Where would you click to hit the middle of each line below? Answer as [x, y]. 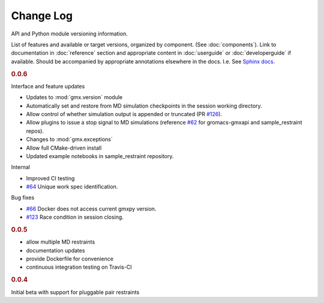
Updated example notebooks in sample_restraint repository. [100, 156]
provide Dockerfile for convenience [70, 259]
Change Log [42, 16]
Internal [20, 167]
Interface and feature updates [48, 86]
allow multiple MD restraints [61, 242]
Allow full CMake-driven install [64, 148]
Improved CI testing [50, 178]
